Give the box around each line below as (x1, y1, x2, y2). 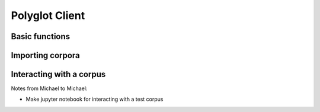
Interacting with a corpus (11, 69, 106, 79)
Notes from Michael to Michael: (11, 85, 88, 92)
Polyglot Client (11, 9, 85, 22)
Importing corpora (11, 50, 80, 60)
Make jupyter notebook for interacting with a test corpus (25, 95, 164, 103)
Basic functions (11, 31, 71, 41)
